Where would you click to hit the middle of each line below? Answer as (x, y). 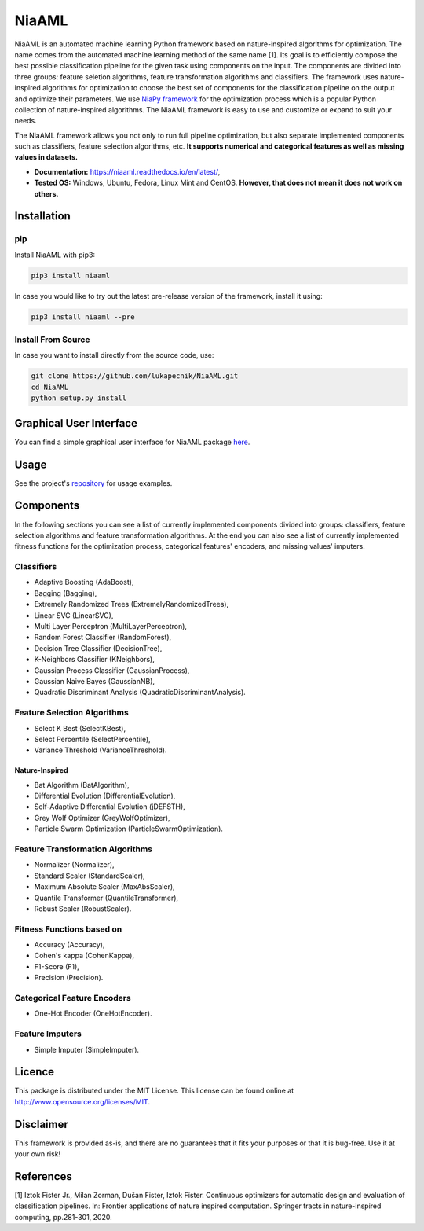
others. (46, 193)
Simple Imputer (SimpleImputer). (87, 1049)
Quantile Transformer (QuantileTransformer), (106, 898)
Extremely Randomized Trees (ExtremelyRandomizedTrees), (132, 604)
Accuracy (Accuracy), (69, 945)
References (43, 1176)
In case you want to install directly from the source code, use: (114, 355)
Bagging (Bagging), (66, 593)
